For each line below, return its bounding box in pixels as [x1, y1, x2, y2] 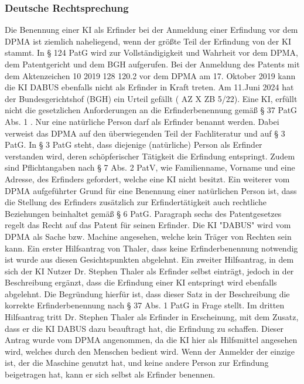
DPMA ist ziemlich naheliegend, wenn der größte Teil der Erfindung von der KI [5, 35, 291, 47]
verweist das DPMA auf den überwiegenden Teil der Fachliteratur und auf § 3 [5, 127, 285, 139]
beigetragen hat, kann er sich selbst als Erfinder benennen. [5, 368, 216, 380]
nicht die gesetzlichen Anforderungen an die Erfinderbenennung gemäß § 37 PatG [5, 104, 298, 116]
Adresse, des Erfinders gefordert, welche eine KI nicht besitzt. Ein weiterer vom [5, 172, 290, 185]
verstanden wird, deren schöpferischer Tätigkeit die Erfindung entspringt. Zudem [5, 149, 295, 162]
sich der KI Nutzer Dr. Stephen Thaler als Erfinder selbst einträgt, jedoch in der [5, 264, 294, 277]
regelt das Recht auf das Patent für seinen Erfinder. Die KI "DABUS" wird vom [5, 219, 291, 231]
